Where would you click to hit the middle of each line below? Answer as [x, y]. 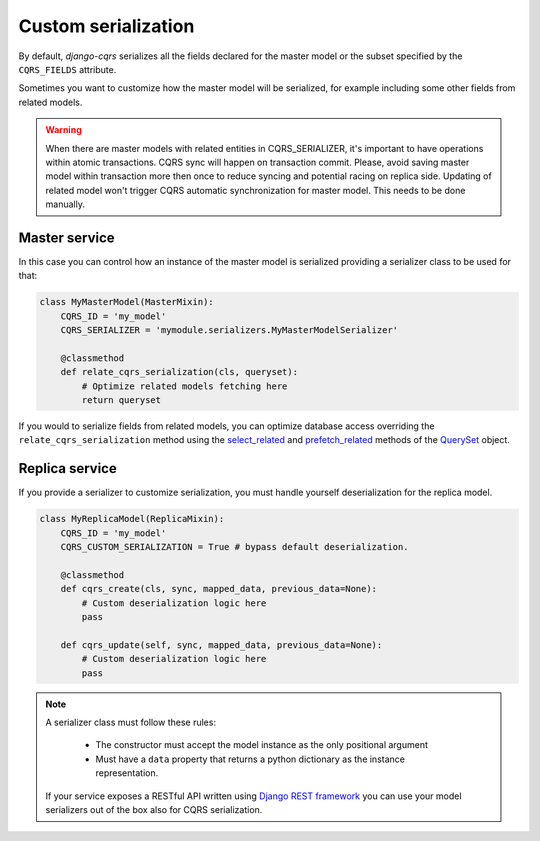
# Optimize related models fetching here [184, 386]
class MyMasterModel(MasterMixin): [126, 302]
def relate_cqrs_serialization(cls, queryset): [179, 372]
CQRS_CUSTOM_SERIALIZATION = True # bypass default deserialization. [234, 547]
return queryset [121, 400]
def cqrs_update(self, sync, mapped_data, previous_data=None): [221, 644]
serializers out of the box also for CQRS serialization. [154, 809]
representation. [127, 773]
